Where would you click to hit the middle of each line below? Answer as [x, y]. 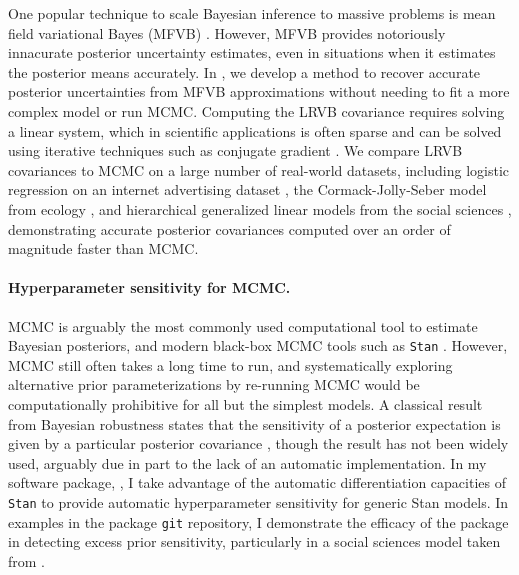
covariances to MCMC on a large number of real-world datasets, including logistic [258, 169]
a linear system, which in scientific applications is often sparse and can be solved [255, 130]
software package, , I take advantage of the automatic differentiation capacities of [257, 482]
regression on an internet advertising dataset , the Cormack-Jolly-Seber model [247, 189]
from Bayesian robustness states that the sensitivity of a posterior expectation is [254, 423]
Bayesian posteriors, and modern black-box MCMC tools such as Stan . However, [258, 345]
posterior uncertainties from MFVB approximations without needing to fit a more [259, 91]
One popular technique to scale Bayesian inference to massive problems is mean [252, 13]
